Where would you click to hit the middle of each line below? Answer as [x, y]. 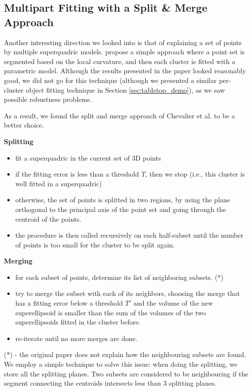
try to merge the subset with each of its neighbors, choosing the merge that [127, 293]
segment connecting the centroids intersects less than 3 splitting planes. [110, 383]
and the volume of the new [173, 303]
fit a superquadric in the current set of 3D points [88, 157]
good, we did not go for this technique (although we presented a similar [110, 80]
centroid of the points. [48, 219]
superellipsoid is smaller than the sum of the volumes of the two [110, 312]
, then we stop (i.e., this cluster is [195, 174]
